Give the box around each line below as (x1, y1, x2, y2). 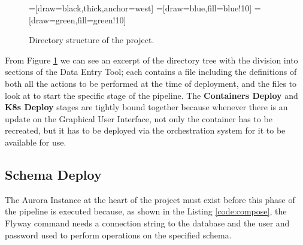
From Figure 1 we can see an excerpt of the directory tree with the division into (5, 53, 298, 66)
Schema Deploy (5, 165, 102, 183)
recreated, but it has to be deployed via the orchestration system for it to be (5, 124, 286, 137)
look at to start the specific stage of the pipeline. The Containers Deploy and (5, 89, 298, 101)
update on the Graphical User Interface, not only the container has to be (5, 112, 272, 125)
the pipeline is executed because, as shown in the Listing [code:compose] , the (5, 205, 287, 217)
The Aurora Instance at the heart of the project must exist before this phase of (5, 193, 295, 205)
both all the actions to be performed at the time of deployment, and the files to (5, 77, 297, 89)
